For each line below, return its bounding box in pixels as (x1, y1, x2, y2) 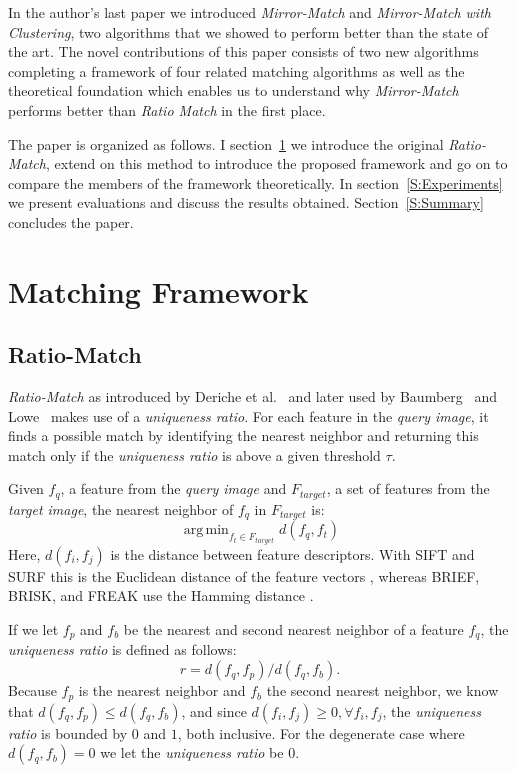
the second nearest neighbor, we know (266, 680, 499, 701)
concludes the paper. (8, 211, 134, 232)
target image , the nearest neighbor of (8, 498, 234, 519)
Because (8, 680, 57, 701)
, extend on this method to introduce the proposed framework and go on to (45, 153, 508, 174)
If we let (8, 619, 59, 640)
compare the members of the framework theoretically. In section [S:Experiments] (8, 172, 503, 193)
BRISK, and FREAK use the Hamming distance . (8, 585, 314, 606)
